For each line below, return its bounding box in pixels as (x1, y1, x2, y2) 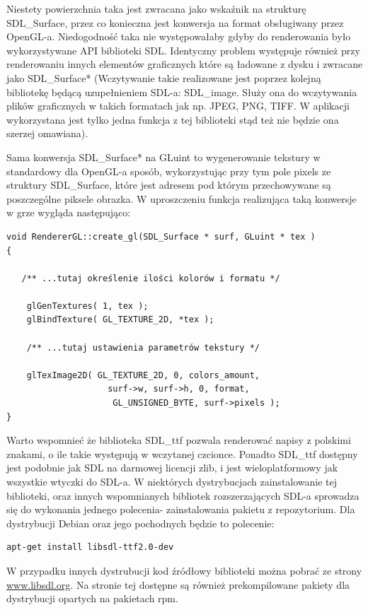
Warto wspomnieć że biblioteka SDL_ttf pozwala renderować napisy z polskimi (6, 433, 351, 447)
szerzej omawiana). (6, 126, 88, 141)
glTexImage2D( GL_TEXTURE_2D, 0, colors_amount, (26, 370, 260, 380)
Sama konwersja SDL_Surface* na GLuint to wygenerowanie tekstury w (6, 149, 321, 164)
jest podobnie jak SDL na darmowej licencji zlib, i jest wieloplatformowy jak (6, 460, 338, 475)
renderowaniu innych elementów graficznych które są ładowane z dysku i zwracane (6, 57, 363, 71)
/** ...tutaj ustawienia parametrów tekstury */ (26, 342, 260, 353)
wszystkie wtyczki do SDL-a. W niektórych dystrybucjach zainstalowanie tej (6, 474, 338, 488)
